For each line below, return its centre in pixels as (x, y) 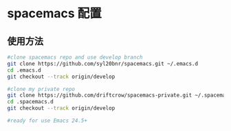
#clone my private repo (41, 89)
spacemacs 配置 (54, 13)
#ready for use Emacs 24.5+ (47, 121)
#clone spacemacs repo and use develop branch (75, 57)
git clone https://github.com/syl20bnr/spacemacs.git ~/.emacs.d (102, 63)
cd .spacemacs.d (30, 102)
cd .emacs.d (24, 70)
